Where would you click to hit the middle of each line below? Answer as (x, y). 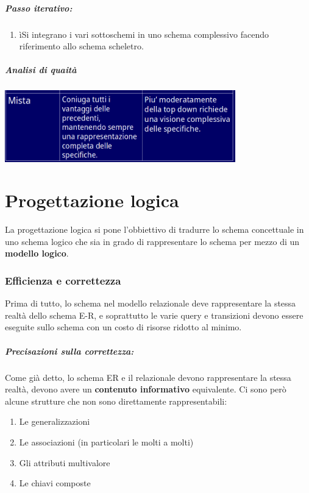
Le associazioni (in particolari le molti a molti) (106, 442)
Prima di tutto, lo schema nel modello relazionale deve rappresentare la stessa (151, 303)
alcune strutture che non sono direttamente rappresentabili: (116, 401)
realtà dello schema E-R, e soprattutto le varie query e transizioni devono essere (154, 315)
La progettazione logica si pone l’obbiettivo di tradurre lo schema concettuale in (154, 229)
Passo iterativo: (39, 8)
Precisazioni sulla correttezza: (69, 351)
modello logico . (37, 253)
